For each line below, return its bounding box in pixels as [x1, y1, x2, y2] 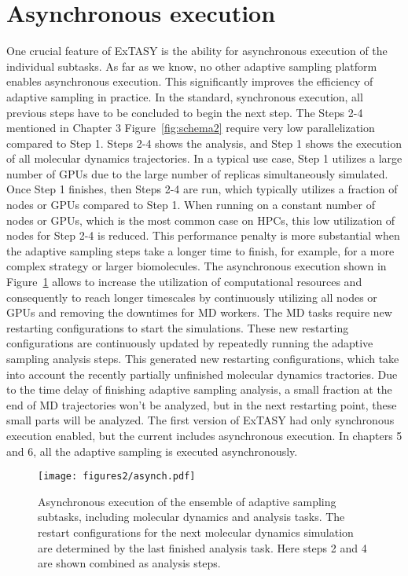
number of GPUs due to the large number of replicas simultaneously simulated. [6, 165, 388, 182]
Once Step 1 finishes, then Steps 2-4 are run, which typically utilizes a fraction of [6, 181, 398, 197]
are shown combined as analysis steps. [38, 555, 221, 571]
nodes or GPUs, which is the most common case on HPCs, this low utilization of [6, 211, 395, 228]
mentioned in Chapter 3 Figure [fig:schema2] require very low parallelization [6, 119, 375, 136]
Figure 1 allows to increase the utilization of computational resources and [6, 273, 362, 290]
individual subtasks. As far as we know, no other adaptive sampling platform [6, 57, 377, 74]
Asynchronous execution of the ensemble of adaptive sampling [38, 493, 336, 509]
